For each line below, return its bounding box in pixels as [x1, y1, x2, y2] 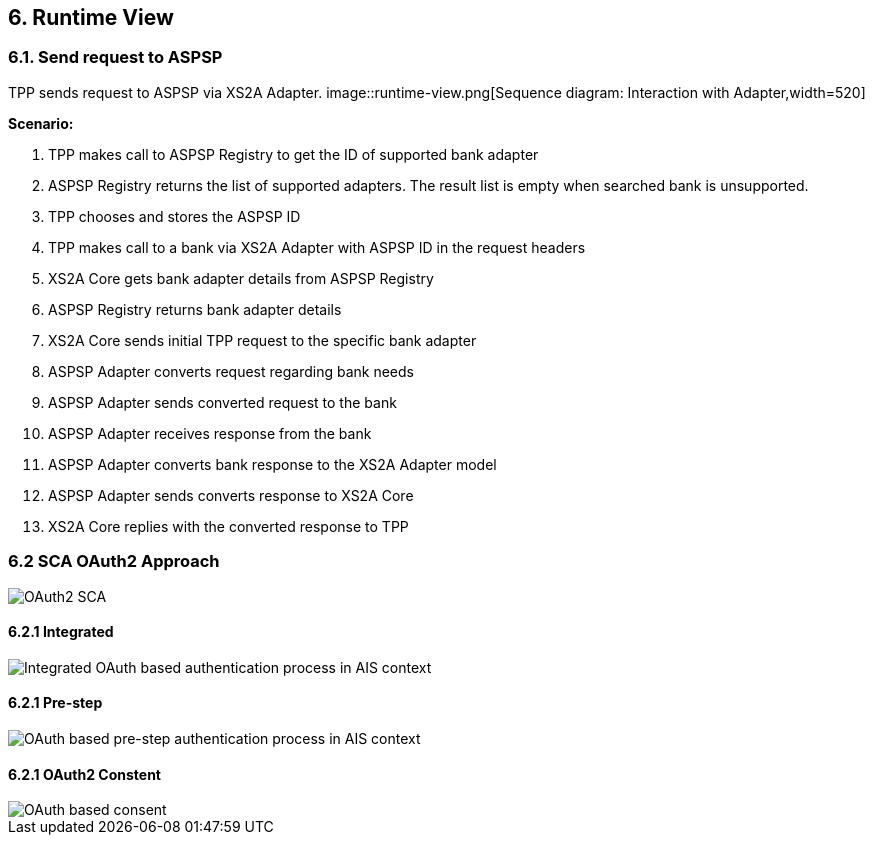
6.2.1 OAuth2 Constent [8, 765, 161, 783]
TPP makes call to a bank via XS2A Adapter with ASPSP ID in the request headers [48, 238, 586, 256]
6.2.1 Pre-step [8, 694, 103, 712]
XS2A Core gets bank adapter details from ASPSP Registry [48, 269, 434, 287]
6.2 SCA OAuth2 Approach [8, 551, 220, 572]
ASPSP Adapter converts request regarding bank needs [48, 362, 414, 380]
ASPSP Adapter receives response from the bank [48, 424, 372, 442]
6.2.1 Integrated [8, 623, 114, 641]
